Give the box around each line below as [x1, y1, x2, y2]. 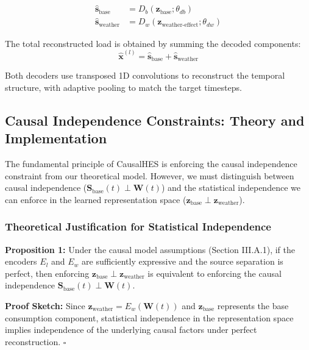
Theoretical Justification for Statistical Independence [5, 219, 271, 234]
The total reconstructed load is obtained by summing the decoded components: [5, 37, 301, 49]
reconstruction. [5, 335, 61, 348]
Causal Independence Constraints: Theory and [5, 110, 305, 129]
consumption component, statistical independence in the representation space [5, 311, 294, 324]
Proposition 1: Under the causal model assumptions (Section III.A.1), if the [5, 243, 295, 255]
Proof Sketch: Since [5, 299, 85, 312]
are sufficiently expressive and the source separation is [82, 255, 283, 268]
